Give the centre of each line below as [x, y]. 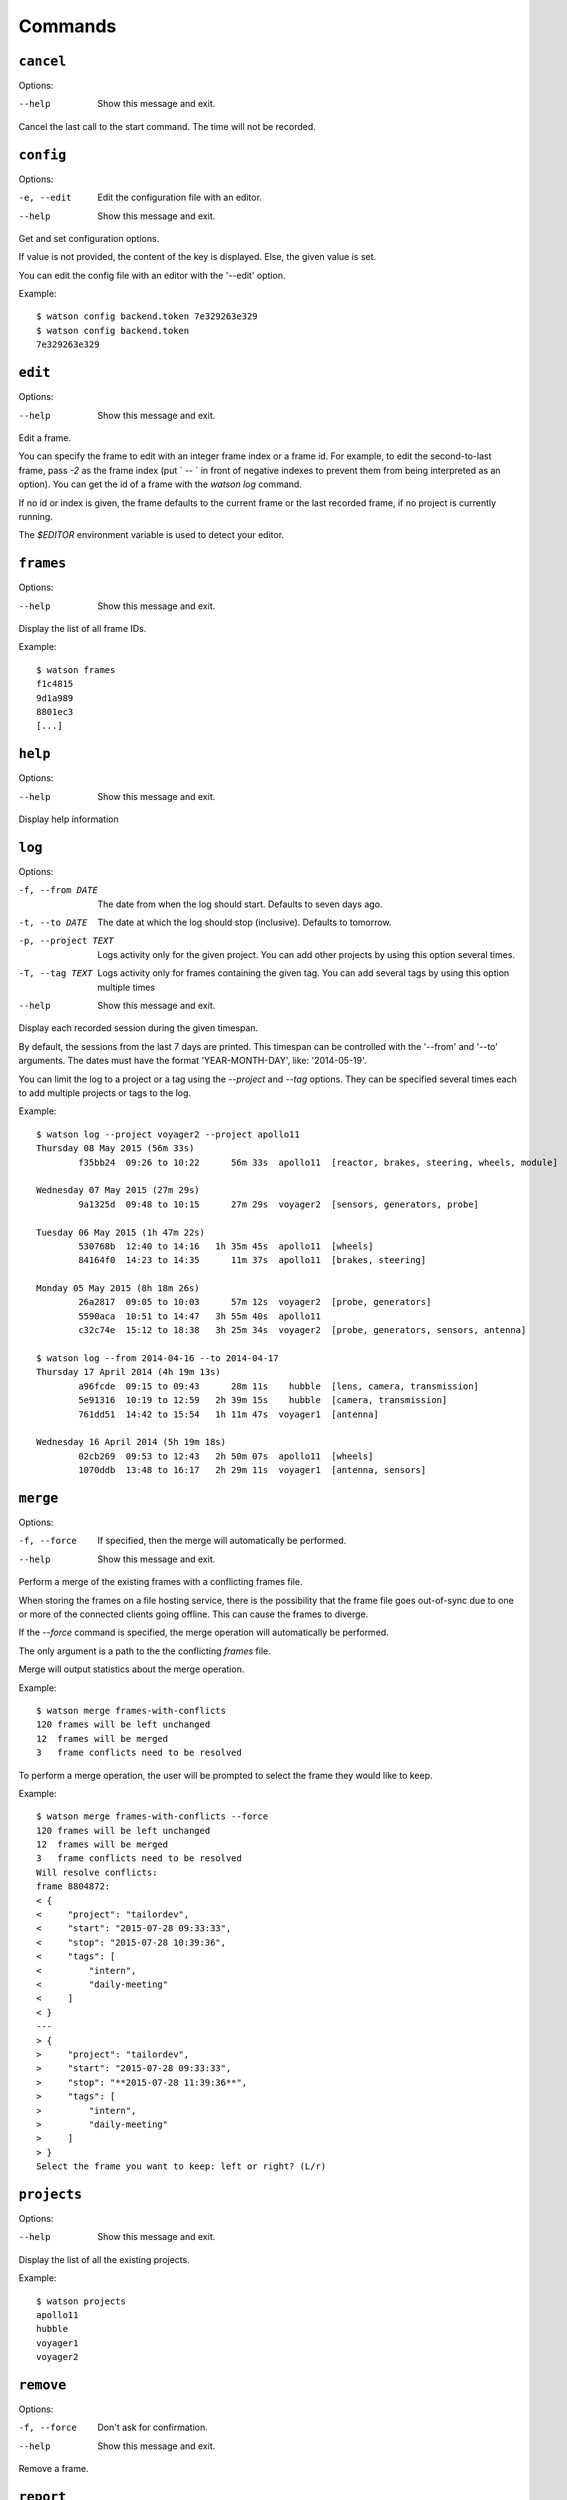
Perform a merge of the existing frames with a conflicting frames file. [160, 1582]
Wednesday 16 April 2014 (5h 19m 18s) [131, 1442]
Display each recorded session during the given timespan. [138, 1028]
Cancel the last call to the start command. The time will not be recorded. [167, 126]
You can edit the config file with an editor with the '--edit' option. [152, 275]
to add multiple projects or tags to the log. [105, 1093]
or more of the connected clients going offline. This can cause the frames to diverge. [193, 1614]
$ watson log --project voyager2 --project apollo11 [168, 1134]
